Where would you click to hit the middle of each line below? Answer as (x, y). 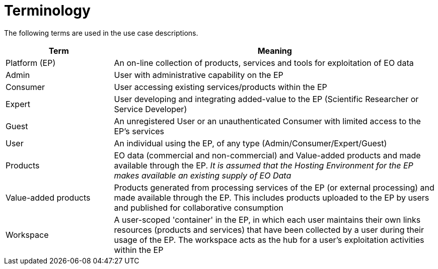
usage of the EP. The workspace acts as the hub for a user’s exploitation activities (269, 240)
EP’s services (139, 131)
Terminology (47, 11)
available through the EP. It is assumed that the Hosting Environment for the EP (264, 165)
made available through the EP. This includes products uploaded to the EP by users (272, 197)
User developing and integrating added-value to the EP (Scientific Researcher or (266, 99)
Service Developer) (151, 109)
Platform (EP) (31, 63)
